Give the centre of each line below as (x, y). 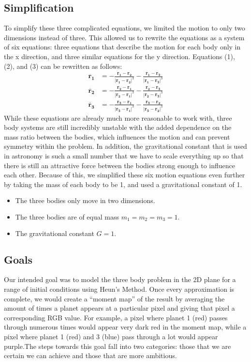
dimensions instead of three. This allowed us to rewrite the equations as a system (124, 37)
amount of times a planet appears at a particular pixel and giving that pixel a (119, 308)
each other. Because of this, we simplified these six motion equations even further (125, 175)
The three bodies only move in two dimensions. (85, 200)
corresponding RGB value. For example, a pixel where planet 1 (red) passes (116, 317)
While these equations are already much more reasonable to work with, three (118, 118)
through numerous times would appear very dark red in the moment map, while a (125, 327)
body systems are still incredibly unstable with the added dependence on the (118, 127)
